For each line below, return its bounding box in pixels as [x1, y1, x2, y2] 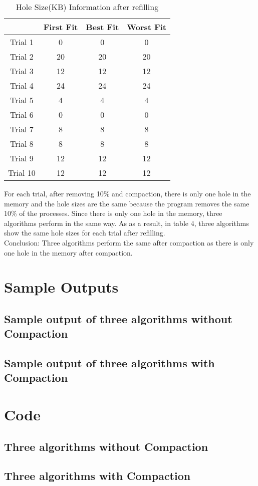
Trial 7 [10, 123, 34, 135]
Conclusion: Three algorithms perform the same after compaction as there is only [4, 237, 254, 248]
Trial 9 [10, 152, 34, 164]
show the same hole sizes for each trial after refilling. [4, 227, 165, 238]
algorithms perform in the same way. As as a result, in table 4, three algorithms [4, 217, 249, 228]
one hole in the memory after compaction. [4, 247, 133, 258]
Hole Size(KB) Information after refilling [16, 1, 159, 13]
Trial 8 [10, 138, 34, 149]
